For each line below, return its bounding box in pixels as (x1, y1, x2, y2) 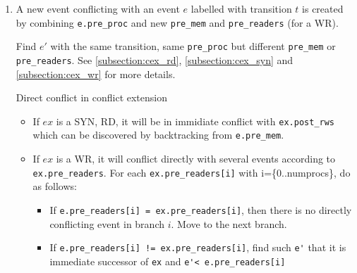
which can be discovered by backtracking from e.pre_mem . (32, 127, 284, 142)
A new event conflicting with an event (16, 1, 180, 15)
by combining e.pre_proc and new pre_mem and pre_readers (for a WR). (16, 15, 339, 30)
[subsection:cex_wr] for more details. (16, 66, 176, 81)
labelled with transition (190, 1, 292, 15)
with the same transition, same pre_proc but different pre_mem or (50, 39, 336, 53)
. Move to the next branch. (171, 216, 287, 231)
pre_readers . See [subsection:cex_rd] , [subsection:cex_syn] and (16, 52, 294, 67)
